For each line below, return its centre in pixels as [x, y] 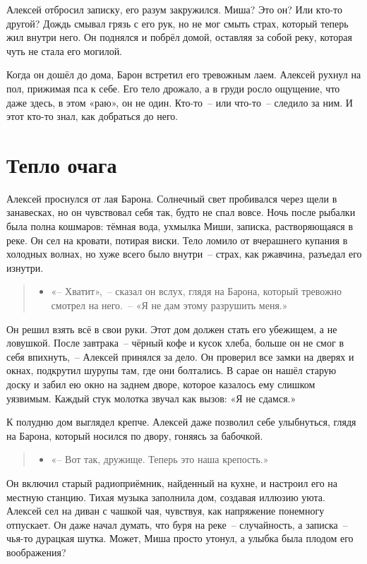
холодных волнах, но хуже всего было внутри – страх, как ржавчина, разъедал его [184, 254]
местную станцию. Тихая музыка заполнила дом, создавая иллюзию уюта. [166, 497]
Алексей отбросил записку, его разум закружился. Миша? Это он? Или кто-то [174, 9]
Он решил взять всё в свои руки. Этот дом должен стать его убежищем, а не [172, 329]
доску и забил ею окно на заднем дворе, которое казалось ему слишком [161, 384]
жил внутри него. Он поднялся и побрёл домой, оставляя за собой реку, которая [179, 37]
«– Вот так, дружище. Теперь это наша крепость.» [160, 459]
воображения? [36, 552]
